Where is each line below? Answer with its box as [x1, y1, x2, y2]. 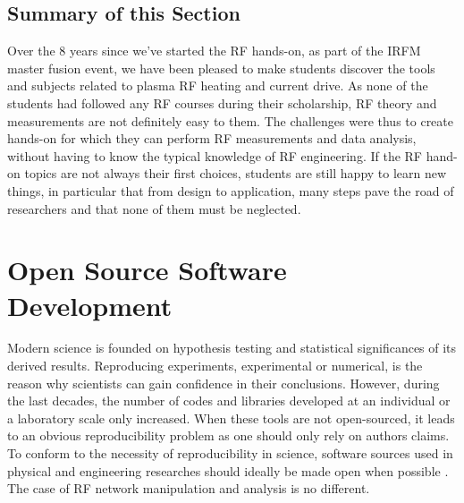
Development [7, 286, 173, 323]
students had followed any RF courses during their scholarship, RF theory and [7, 93, 437, 112]
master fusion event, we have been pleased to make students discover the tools [7, 58, 435, 77]
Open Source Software [7, 251, 287, 288]
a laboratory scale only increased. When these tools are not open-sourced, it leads [7, 408, 455, 427]
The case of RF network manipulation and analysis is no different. [7, 479, 370, 498]
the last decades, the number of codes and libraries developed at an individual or [7, 391, 451, 410]
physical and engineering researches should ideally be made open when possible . [7, 461, 449, 480]
